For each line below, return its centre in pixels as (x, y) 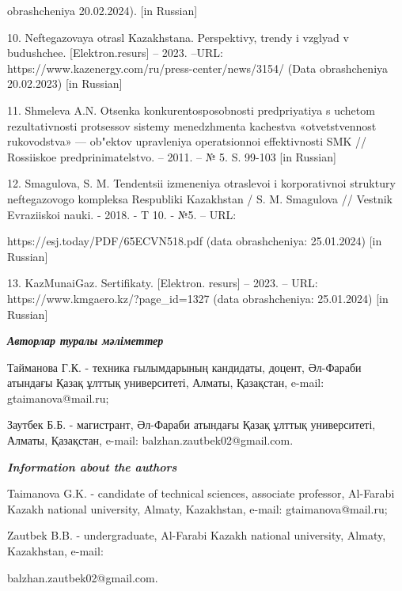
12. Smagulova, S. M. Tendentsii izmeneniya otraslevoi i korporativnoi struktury (201, 183)
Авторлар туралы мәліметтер (85, 341)
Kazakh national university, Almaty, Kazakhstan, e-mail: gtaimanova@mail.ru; (197, 508)
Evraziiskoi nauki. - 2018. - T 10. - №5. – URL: (122, 214)
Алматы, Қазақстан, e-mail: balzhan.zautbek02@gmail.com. (150, 440)
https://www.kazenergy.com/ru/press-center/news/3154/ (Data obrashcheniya (198, 68)
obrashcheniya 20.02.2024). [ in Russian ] (102, 10)
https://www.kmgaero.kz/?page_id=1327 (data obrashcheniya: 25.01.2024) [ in (198, 298)
